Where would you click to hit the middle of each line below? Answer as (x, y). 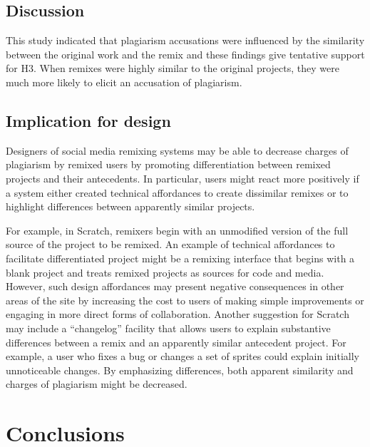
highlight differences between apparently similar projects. (130, 206)
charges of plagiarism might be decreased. (97, 384)
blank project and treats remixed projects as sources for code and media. (165, 272)
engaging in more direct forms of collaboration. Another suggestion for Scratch (178, 314)
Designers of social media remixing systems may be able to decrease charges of (177, 150)
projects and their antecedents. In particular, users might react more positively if (183, 178)
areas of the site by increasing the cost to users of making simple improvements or (185, 300)
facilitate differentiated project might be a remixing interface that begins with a (180, 258)
